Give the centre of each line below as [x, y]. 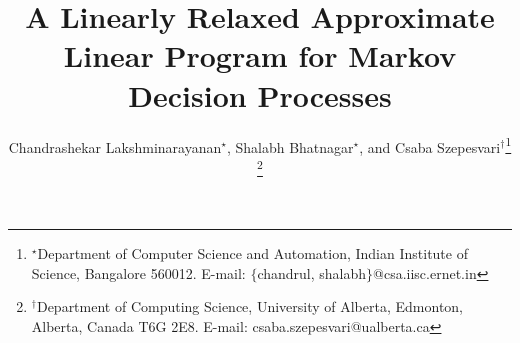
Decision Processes [260, 94]
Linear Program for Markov [260, 55]
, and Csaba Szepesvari [430, 146]
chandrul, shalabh [312, 272]
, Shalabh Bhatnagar [290, 146]
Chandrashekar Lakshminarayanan [115, 146]
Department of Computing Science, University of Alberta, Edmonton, [249, 306]
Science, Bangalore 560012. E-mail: [138, 272]
